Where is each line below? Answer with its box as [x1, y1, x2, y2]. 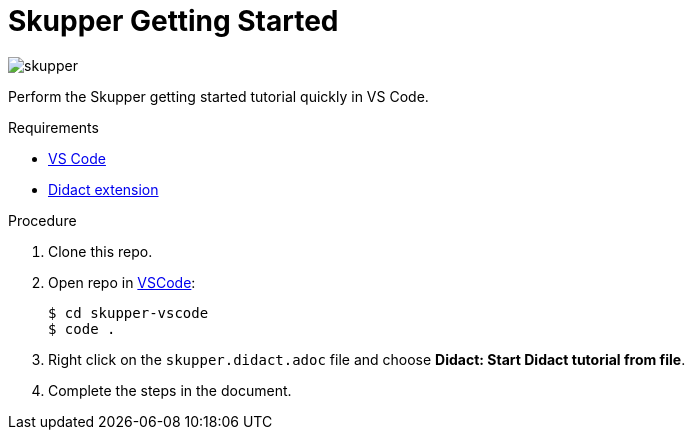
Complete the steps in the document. [48, 381, 292, 399]
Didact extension [48, 180, 159, 198]
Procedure [8, 211, 77, 229]
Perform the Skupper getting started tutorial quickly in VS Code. [8, 87, 429, 105]
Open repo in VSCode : [48, 273, 196, 291]
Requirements [8, 118, 99, 136]
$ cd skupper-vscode [48, 304, 209, 321]
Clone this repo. [48, 242, 153, 260]
